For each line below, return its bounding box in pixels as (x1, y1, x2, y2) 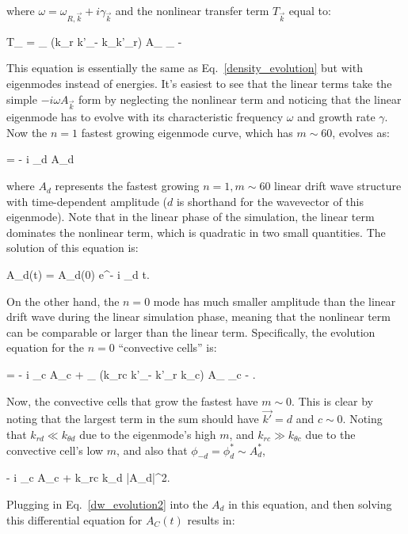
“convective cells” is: (118, 339, 217, 356)
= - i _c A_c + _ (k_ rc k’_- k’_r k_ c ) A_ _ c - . (6, 366, 256, 382)
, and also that (116, 441, 188, 458)
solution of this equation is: (6, 239, 139, 256)
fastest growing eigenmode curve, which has (81, 124, 293, 140)
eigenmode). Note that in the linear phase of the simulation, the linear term (6, 208, 375, 225)
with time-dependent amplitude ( (6, 193, 168, 209)
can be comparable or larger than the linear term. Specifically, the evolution (6, 323, 376, 340)
